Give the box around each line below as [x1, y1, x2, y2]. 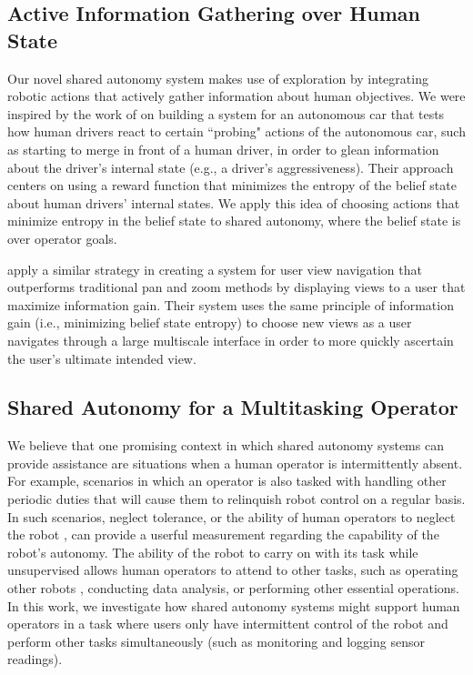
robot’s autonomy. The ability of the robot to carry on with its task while [7, 542, 418, 561]
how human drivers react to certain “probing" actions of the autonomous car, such [7, 122, 466, 141]
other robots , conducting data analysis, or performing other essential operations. [7, 579, 460, 598]
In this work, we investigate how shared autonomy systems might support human [7, 596, 460, 615]
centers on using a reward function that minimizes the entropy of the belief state [7, 176, 457, 195]
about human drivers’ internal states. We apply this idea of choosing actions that [7, 193, 460, 212]
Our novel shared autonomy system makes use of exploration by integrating [7, 68, 428, 87]
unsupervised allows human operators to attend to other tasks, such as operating [7, 560, 458, 579]
